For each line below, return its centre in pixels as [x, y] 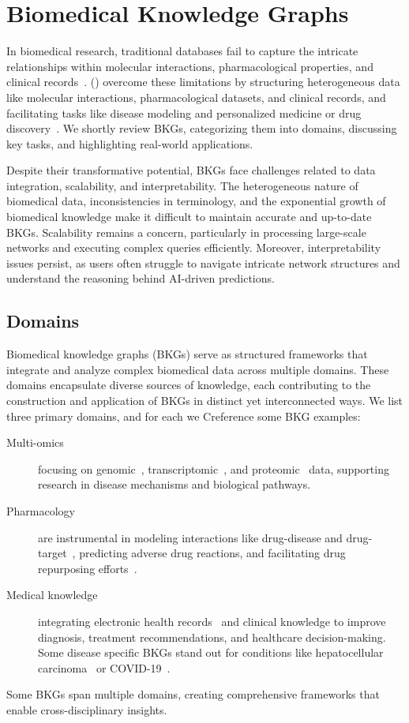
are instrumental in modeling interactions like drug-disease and [190, 537]
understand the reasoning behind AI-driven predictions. [141, 278]
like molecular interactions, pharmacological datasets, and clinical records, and [196, 97]
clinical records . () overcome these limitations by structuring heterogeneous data [203, 82]
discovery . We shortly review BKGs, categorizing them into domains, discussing [202, 128]
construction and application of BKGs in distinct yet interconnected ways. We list [205, 401]
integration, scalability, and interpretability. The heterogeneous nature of [182, 185]
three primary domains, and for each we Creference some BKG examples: [184, 416]
